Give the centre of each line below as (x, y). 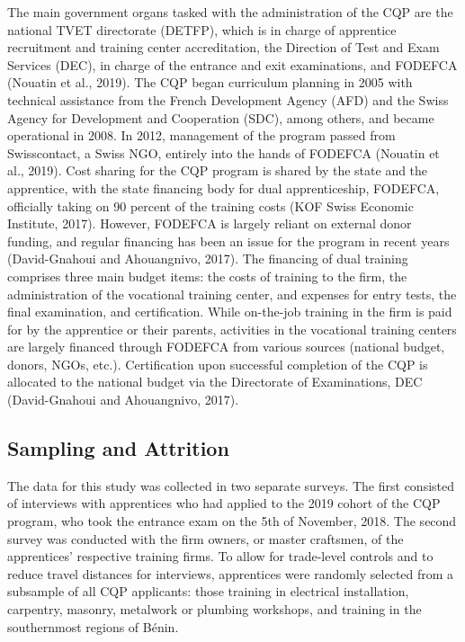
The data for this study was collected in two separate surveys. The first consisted (231, 485)
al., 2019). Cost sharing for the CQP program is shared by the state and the (218, 170)
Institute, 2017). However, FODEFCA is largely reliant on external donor (210, 223)
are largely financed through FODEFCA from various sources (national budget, (226, 347)
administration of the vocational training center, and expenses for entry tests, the (232, 294)
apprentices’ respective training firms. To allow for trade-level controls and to (220, 556)
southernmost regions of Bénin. (93, 626)
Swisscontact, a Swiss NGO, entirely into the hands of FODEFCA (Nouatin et (224, 152)
